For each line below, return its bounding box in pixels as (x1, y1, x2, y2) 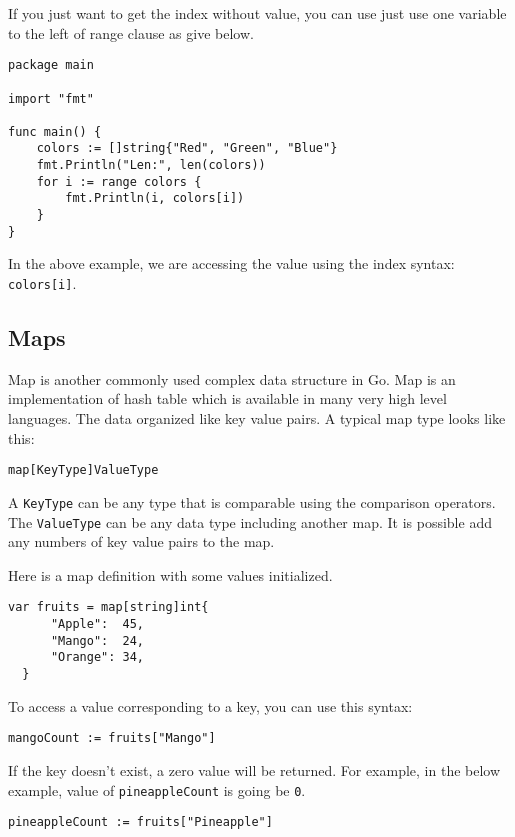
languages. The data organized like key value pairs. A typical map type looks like (8, 408, 506, 429)
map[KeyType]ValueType (8, 463, 159, 478)
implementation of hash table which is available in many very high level (8, 388, 447, 409)
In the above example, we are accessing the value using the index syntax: (8, 253, 455, 274)
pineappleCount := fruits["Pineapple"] (8, 815, 273, 830)
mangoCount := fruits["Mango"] (8, 731, 216, 746)
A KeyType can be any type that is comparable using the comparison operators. (8, 491, 496, 512)
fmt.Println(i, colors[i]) (65, 191, 245, 206)
